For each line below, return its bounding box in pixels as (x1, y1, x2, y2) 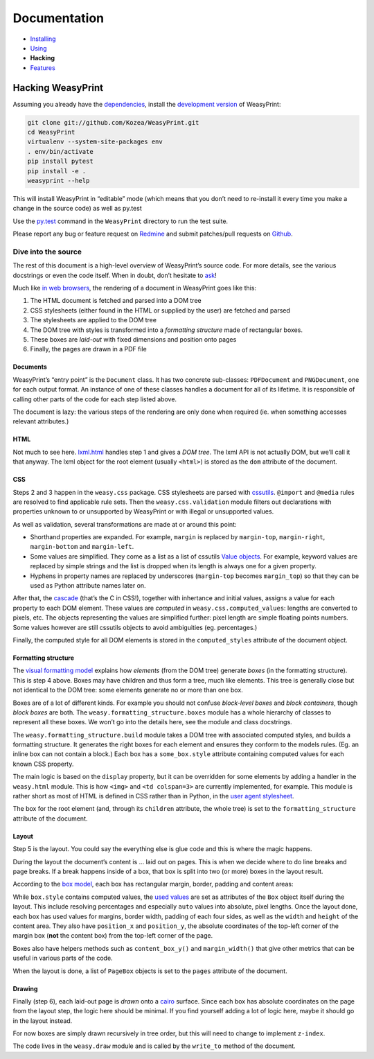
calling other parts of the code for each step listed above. (12, 395, 177, 403)
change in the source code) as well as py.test (12, 204, 142, 213)
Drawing (12, 984, 38, 992)
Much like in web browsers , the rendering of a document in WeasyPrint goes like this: (12, 284, 256, 292)
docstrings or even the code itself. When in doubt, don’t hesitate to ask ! (12, 271, 217, 279)
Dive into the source (12, 247, 82, 256)
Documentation (12, 10, 105, 26)
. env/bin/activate (27, 148, 93, 155)
